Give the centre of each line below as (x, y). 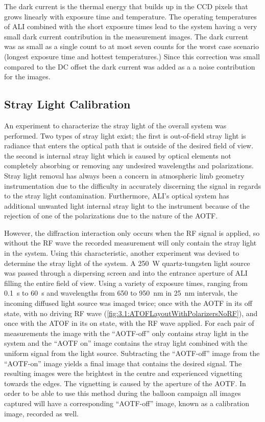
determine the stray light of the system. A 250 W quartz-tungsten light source (127, 263)
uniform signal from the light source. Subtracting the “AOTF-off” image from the (132, 353)
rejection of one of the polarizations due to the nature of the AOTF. (111, 216)
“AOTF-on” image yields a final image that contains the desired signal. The (123, 363)
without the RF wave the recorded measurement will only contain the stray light (130, 243)
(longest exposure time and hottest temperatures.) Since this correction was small (132, 56)
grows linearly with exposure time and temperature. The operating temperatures (130, 16)
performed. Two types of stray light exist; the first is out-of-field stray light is (125, 135)
